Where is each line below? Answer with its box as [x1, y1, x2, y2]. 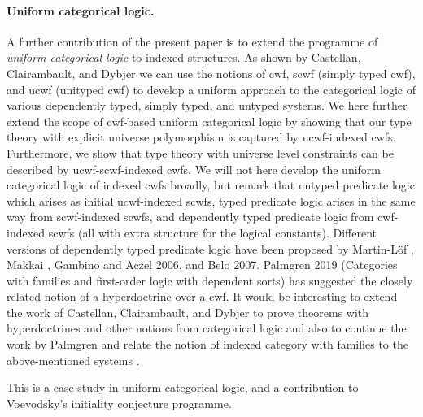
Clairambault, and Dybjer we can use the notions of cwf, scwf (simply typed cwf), [7, 64, 416, 81]
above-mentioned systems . [7, 351, 140, 368]
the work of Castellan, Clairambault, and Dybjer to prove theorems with [7, 303, 369, 320]
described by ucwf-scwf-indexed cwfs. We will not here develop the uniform [7, 160, 382, 177]
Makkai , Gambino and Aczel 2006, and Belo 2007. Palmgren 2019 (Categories [7, 256, 398, 273]
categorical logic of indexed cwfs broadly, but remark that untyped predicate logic [7, 176, 415, 193]
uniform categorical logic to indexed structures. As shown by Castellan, [7, 49, 361, 66]
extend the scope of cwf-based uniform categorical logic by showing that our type [7, 112, 412, 129]
